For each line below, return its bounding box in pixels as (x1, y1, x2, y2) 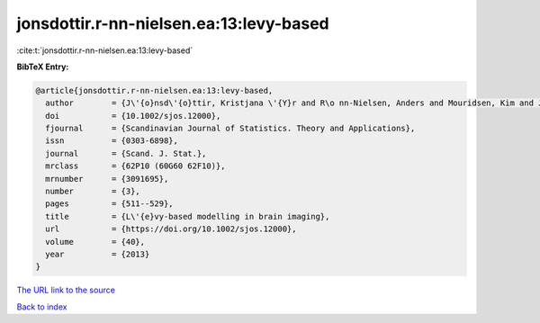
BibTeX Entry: (16, 61, 69, 72)
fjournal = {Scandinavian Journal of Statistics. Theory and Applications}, (45, 123, 416, 134)
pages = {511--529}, (45, 199, 175, 209)
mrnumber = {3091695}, (45, 174, 169, 184)
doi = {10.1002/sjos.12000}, (45, 111, 221, 121)
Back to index (16, 301, 67, 312)
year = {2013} (45, 249, 150, 259)
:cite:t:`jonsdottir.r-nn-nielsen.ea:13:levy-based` (16, 45, 193, 56)
